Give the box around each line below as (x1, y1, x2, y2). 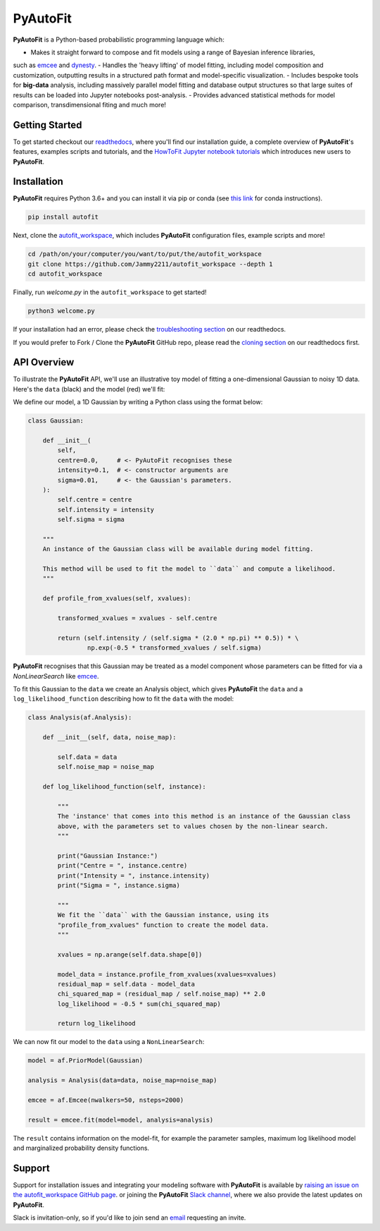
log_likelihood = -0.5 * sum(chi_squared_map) (57, 1000, 221, 1008)
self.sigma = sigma (57, 516, 125, 523)
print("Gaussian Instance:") (57, 851, 158, 860)
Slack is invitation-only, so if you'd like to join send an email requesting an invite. (13, 1213, 246, 1222)
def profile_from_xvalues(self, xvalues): (42, 595, 191, 602)
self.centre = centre (57, 496, 132, 504)
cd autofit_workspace (27, 270, 103, 278)
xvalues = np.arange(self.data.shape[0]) (57, 950, 203, 959)
